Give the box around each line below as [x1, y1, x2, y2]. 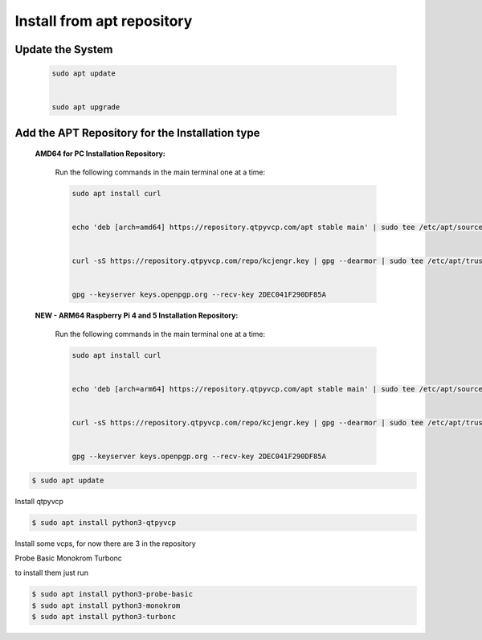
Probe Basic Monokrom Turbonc [14, 553, 122, 563]
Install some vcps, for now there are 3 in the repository [14, 539, 196, 548]
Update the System [14, 43, 113, 56]
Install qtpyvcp [14, 496, 64, 506]
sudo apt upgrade [51, 103, 120, 112]
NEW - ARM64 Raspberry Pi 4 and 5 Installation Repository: [35, 310, 239, 321]
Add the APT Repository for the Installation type [14, 125, 260, 140]
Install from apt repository [14, 12, 193, 30]
